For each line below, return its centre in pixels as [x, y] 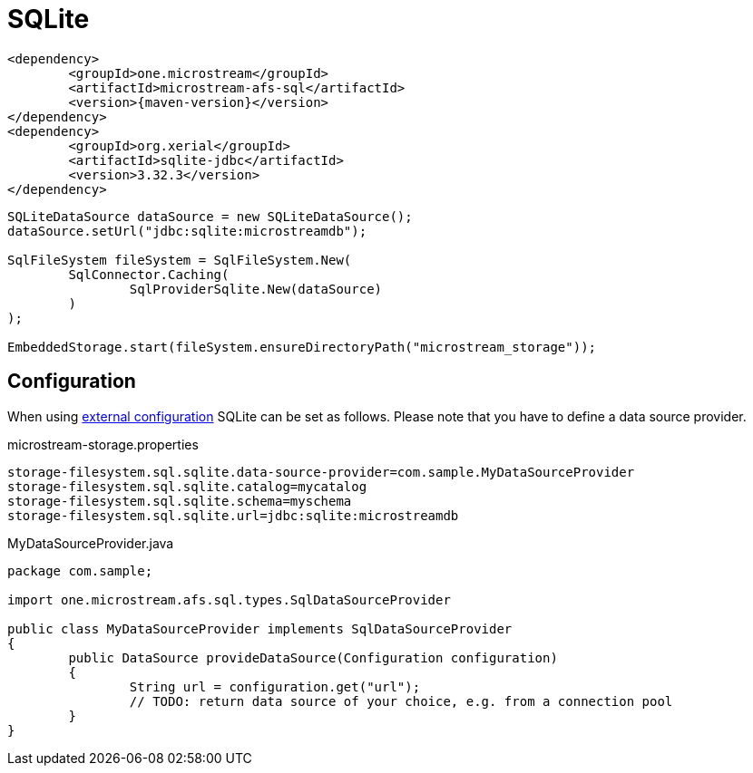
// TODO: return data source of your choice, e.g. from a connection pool [401, 701]
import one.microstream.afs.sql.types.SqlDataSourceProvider [229, 599]
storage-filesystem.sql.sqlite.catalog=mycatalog [187, 486]
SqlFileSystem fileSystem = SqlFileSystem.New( [180, 260]
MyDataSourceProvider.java [91, 543]
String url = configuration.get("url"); [275, 686]
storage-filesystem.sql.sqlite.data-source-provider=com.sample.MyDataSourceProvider [321, 472]
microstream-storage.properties [103, 444]
